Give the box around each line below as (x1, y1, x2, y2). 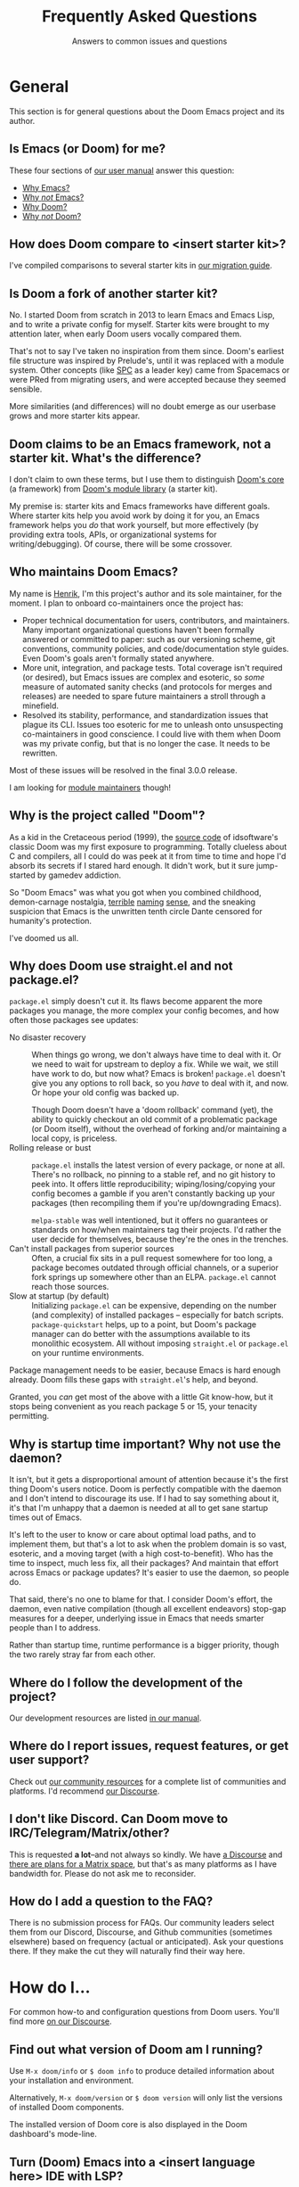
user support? (9, 1753, 90, 1768)
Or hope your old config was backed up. (31, 1087, 180, 1098)
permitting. (9, 1411, 50, 1422)
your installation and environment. (9, 2076, 134, 2086)
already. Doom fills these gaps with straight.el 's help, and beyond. (9, 1374, 259, 1385)
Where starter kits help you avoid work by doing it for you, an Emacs (9, 510, 260, 521)
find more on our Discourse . (9, 2016, 113, 2026)
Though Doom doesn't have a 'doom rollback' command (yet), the (31, 1104, 274, 1116)
